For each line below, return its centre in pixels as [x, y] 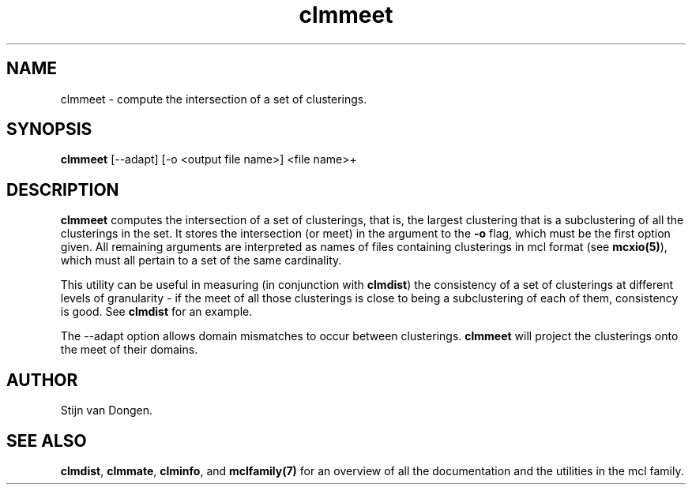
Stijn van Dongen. [107, 410]
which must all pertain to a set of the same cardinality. [201, 260]
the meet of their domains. [129, 350]
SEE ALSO [47, 440]
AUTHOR [42, 380]
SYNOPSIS [49, 129]
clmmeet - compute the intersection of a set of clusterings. [214, 99]
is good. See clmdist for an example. [156, 312]
